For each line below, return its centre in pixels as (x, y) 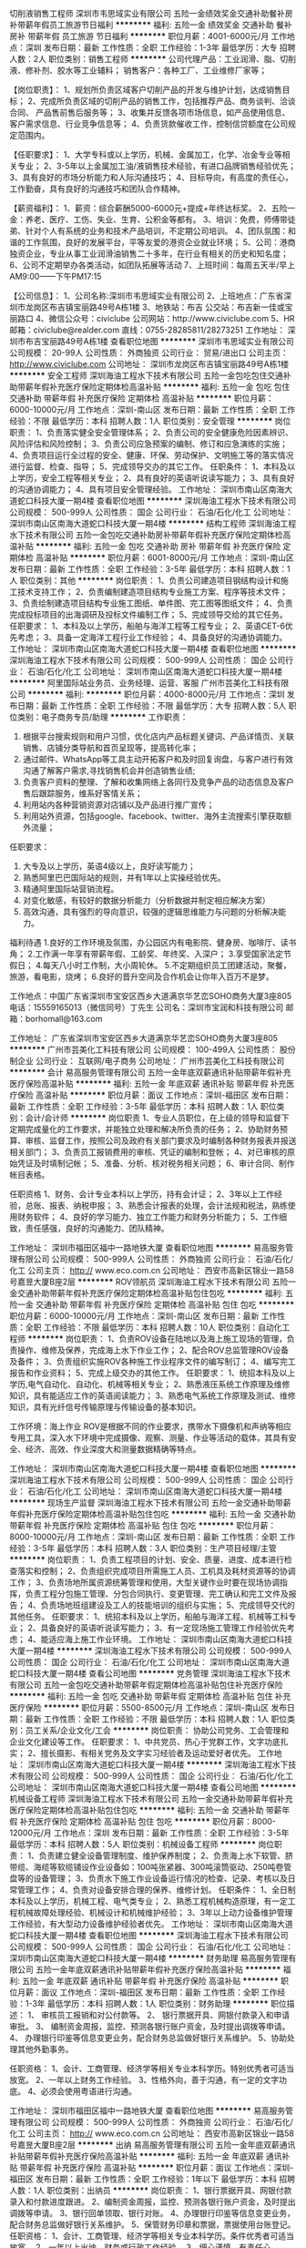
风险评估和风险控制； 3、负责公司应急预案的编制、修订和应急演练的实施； (149, 444)
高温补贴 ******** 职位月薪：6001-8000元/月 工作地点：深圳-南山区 (164, 557)
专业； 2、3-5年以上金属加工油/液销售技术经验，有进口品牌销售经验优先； (156, 166)
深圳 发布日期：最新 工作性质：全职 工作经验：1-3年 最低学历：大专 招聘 (160, 47)
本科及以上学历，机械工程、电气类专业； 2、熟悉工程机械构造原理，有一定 (149, 1901)
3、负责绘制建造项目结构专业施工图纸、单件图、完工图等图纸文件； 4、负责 (151, 603)
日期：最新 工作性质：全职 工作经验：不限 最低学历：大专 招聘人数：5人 (152, 705)
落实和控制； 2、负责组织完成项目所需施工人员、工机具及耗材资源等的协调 (156, 1571)
